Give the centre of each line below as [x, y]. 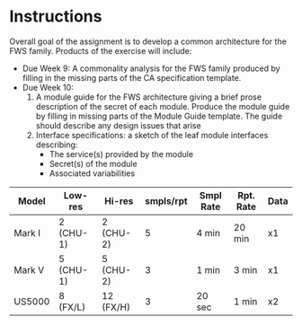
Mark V [29, 269]
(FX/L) [72, 307]
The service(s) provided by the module [121, 154]
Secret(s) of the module [93, 163]
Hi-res [119, 201]
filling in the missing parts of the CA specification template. [132, 77]
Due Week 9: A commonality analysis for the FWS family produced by [151, 68]
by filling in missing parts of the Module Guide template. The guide [159, 116]
